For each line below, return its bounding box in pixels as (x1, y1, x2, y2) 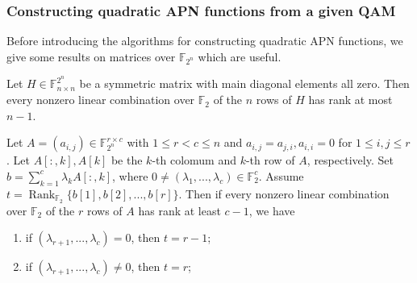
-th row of (245, 152, 295, 169)
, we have (248, 202, 295, 218)
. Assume (258, 167, 304, 184)
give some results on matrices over (6, 48, 176, 65)
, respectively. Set (306, 152, 394, 169)
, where (112, 167, 148, 184)
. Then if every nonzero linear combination (178, 185, 390, 202)
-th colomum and (152, 152, 236, 169)
